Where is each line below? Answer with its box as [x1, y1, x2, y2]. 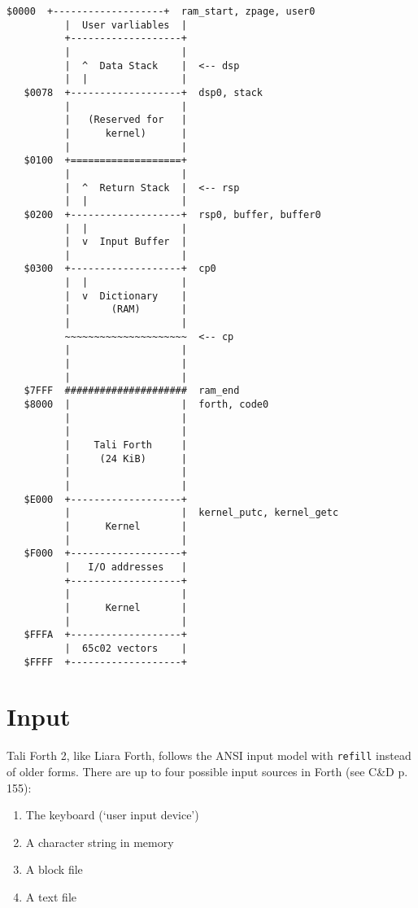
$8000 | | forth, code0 [24, 399, 269, 411]
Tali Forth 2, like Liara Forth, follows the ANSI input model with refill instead [7, 747, 411, 764]
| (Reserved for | [64, 114, 187, 126]
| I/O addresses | [64, 561, 187, 573]
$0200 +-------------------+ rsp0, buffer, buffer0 [24, 208, 321, 220]
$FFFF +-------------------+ [24, 656, 187, 668]
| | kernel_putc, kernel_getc [64, 507, 339, 519]
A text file [25, 888, 77, 905]
